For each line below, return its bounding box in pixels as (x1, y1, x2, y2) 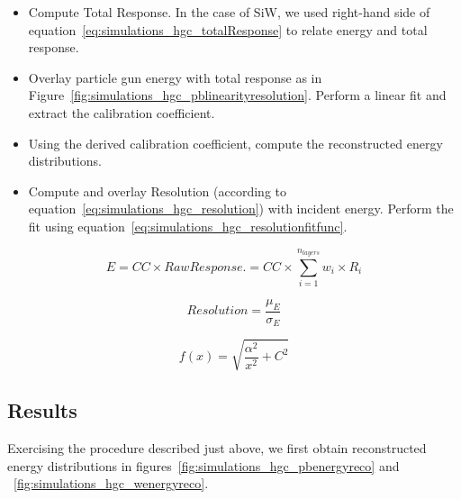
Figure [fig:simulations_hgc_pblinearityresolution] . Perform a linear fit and (28, 86, 447, 104)
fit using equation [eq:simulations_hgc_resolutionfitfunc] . (28, 216, 348, 235)
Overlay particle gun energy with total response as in (28, 68, 322, 86)
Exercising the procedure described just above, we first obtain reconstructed (7, 439, 427, 458)
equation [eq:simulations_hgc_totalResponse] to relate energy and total (28, 20, 428, 39)
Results (7, 396, 77, 424)
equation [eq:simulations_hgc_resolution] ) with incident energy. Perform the (28, 199, 454, 218)
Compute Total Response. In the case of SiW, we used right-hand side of (28, 3, 430, 21)
